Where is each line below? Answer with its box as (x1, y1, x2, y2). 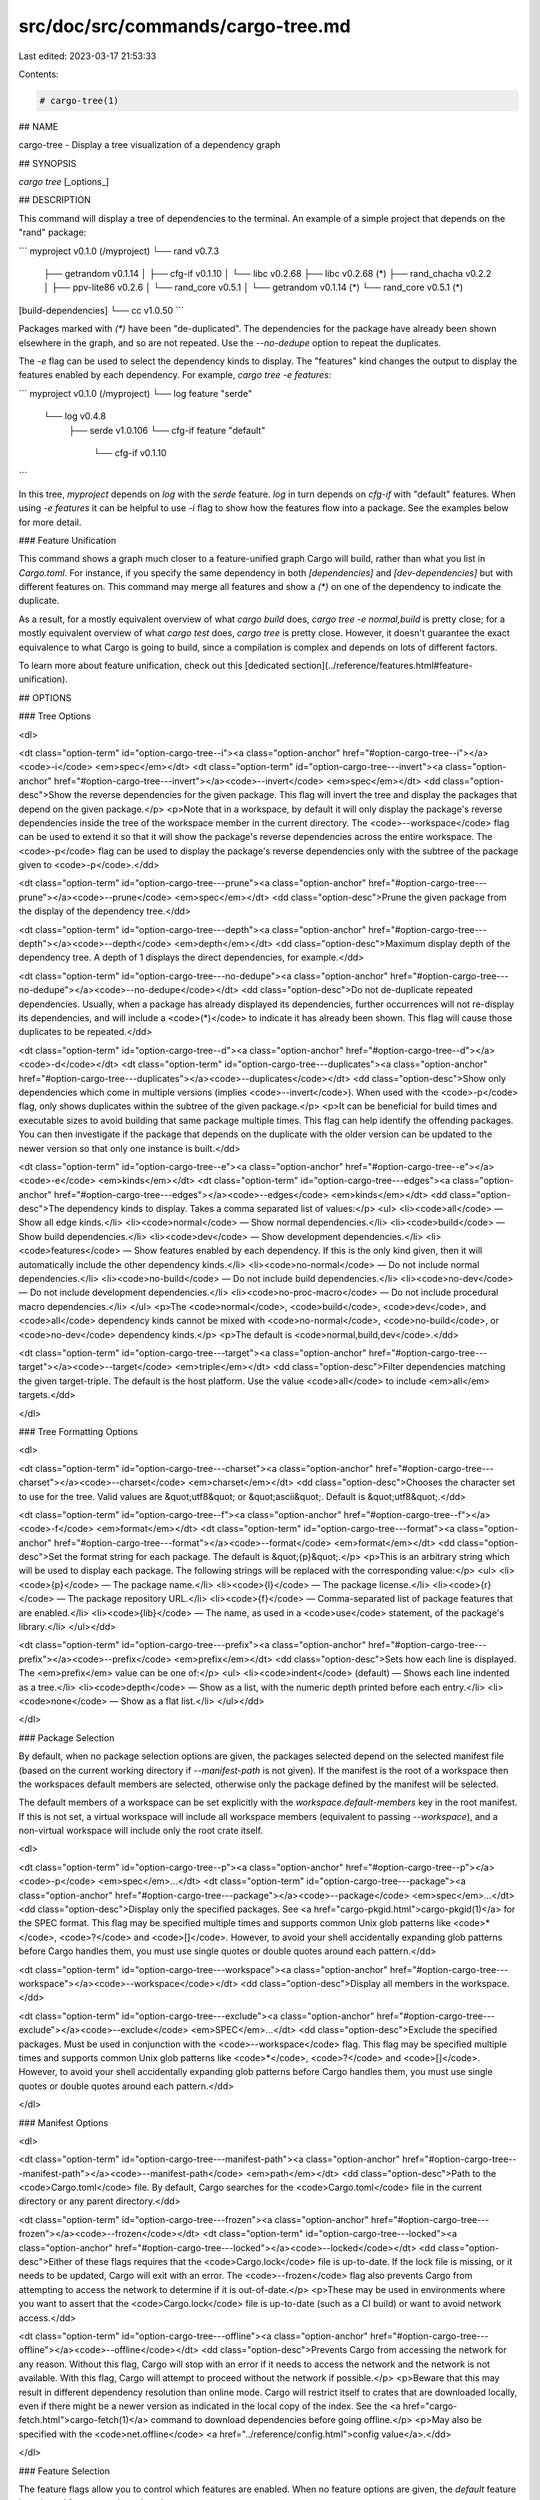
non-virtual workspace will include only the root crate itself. (18, 1825, 264, 1837)
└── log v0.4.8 (43, 410, 107, 422)
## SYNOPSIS (18, 157, 77, 169)
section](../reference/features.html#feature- (291, 660, 474, 672)
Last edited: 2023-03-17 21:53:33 (18, 50, 157, 62)
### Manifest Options (18, 2116, 109, 2129)
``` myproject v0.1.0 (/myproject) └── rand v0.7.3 (18, 245, 220, 257)
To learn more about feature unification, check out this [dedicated (18, 660, 290, 672)
